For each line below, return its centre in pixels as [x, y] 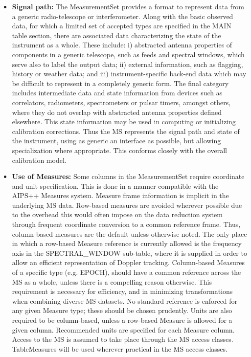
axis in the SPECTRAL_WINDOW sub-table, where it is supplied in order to [129, 253]
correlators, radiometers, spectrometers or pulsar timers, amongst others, [121, 102]
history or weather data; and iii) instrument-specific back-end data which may [129, 74]
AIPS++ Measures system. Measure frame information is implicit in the [120, 195]
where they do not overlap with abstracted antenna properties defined [117, 112]
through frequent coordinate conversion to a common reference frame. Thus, [126, 224]
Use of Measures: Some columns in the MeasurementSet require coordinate [128, 176]
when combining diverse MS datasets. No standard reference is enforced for [125, 301]
